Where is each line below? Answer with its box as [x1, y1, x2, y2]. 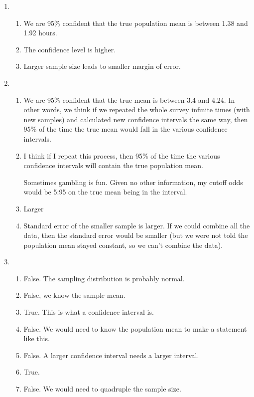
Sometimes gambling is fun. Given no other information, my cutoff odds [23, 177, 243, 187]
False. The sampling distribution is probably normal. [23, 273, 185, 283]
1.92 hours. [23, 27, 57, 38]
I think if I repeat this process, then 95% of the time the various [23, 150, 220, 161]
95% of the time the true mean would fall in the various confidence [23, 124, 228, 134]
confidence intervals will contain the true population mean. [23, 160, 203, 171]
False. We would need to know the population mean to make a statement [23, 323, 247, 334]
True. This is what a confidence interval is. [23, 307, 154, 317]
